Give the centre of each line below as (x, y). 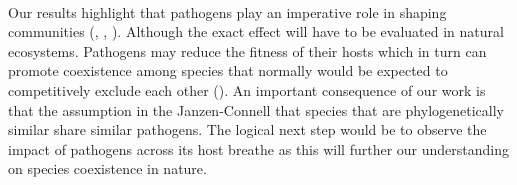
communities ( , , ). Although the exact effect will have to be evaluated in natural (256, 31)
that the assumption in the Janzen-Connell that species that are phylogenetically (256, 109)
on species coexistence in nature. (107, 168)
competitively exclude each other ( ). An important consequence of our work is (247, 89)
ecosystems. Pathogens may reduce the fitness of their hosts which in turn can (247, 50)
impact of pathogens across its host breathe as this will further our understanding (258, 148)
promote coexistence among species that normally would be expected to (228, 70)
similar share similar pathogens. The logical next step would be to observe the (247, 129)
